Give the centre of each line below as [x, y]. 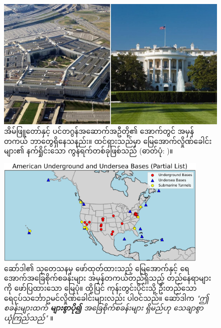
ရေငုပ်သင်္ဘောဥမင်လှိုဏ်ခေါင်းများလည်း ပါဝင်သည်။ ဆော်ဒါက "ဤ [106, 298]
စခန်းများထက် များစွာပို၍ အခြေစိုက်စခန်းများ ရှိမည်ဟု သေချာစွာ [104, 308]
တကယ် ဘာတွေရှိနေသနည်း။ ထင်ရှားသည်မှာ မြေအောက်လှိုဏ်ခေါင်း [108, 141]
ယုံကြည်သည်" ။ [29, 317]
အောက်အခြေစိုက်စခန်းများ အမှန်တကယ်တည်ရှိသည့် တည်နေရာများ [108, 278]
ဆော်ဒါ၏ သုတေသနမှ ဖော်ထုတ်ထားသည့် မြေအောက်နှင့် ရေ [97, 268]
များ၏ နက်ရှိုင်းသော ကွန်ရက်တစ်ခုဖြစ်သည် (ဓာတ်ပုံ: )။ [89, 151]
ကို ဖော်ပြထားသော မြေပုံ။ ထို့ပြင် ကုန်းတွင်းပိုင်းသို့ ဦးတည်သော [100, 288]
